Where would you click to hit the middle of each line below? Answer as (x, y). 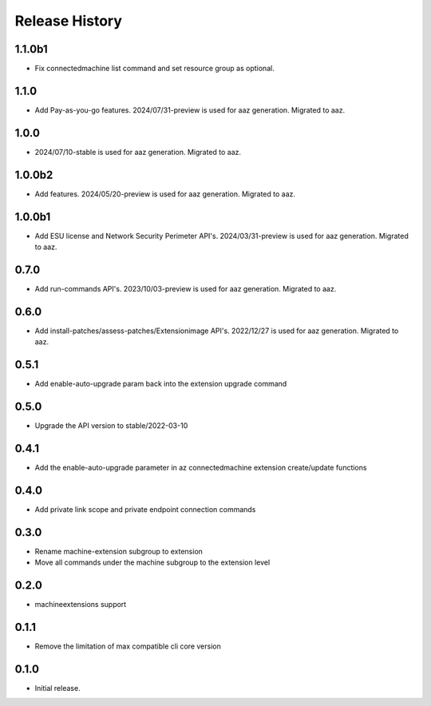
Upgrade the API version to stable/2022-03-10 (111, 426)
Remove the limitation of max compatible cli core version (128, 646)
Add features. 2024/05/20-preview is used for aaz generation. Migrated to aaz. (165, 194)
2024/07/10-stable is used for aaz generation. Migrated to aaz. (138, 152)
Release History (69, 21)
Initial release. (57, 688)
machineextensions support (81, 605)
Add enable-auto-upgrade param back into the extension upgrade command (161, 384)
